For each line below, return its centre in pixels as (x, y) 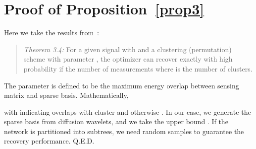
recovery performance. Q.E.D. (49, 141)
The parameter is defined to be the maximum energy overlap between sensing (122, 85)
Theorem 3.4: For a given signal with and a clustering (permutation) (128, 49)
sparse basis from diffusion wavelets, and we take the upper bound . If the (116, 121)
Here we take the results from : (51, 33)
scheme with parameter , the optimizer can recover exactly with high (128, 59)
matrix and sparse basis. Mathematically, (66, 95)
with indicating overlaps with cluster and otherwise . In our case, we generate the (128, 112)
